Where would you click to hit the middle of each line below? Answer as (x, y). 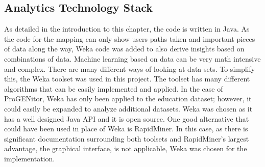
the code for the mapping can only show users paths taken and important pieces (130, 38)
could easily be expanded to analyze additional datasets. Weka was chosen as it (128, 108)
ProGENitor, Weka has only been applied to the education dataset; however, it (128, 99)
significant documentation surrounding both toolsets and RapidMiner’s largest (127, 138)
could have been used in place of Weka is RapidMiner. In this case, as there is (126, 129)
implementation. (30, 158)
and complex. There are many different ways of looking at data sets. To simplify (130, 68)
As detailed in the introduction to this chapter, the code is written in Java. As (127, 29)
